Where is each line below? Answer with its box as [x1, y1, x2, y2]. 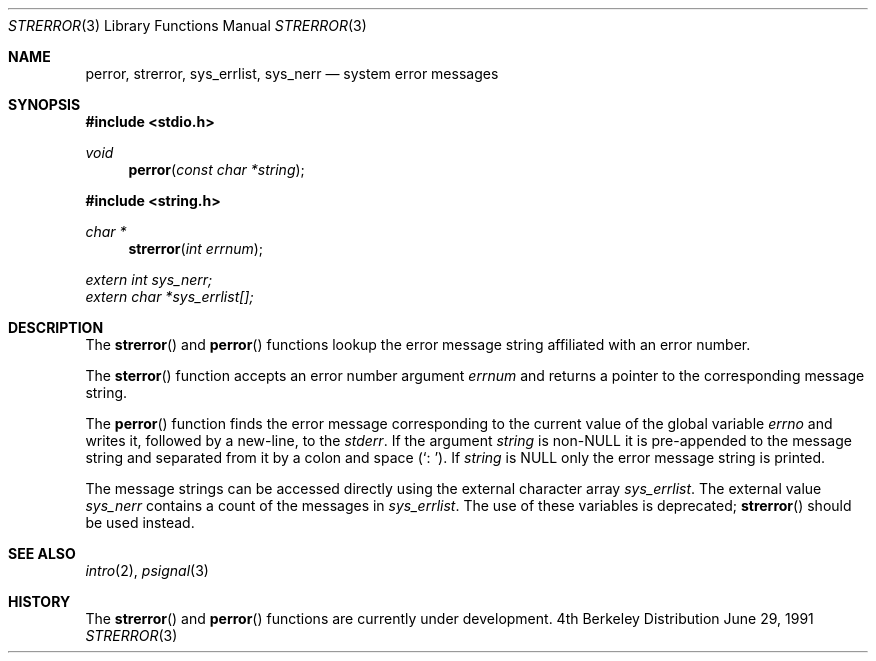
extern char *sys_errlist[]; [85, 288, 254, 305]
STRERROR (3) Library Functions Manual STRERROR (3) [8, 17, 367, 34]
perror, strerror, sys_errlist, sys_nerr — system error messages [85, 65, 499, 82]
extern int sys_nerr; [85, 271, 213, 288]
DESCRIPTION [8, 319, 104, 336]
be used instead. [85, 514, 195, 531]
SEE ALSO [8, 545, 76, 562]
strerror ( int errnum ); [128, 240, 264, 257]
